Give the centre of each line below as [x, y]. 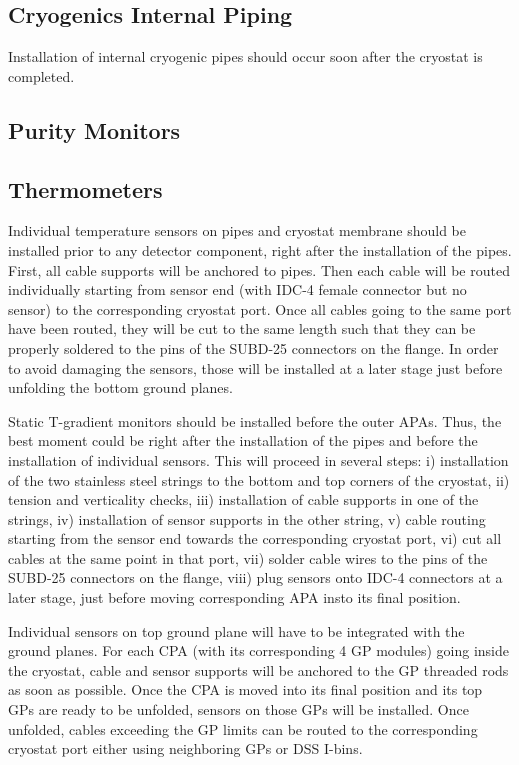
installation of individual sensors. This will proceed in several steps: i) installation [258, 459]
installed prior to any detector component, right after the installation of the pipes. [260, 249]
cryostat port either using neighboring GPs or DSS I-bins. [185, 748]
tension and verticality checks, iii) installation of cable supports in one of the [243, 499]
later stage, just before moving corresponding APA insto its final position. [234, 597]
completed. [41, 75]
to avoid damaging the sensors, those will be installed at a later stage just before [255, 367]
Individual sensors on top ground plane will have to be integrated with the [236, 630]
